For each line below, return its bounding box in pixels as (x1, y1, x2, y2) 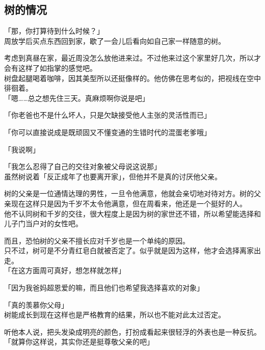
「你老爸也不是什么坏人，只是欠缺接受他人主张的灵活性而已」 (4, 110, 211, 120)
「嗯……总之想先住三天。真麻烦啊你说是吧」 (4, 92, 149, 103)
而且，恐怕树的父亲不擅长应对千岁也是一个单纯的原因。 (4, 235, 190, 246)
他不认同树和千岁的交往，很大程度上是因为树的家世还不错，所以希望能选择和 (4, 208, 261, 219)
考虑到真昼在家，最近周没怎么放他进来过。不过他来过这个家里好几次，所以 (4, 52, 254, 63)
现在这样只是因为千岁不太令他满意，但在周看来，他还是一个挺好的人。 (11, 198, 247, 208)
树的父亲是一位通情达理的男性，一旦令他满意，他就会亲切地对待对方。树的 (4, 188, 254, 199)
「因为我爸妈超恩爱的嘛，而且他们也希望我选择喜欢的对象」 (4, 282, 204, 293)
